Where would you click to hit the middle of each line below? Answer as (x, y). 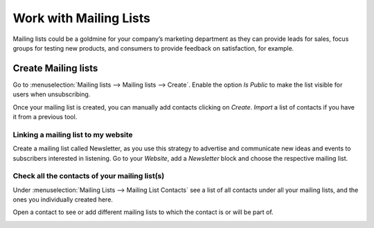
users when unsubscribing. (52, 94)
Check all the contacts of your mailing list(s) (89, 176)
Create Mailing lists (55, 68)
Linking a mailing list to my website (73, 134)
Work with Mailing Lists (82, 18)
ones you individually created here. (63, 200)
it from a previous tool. (45, 117)
